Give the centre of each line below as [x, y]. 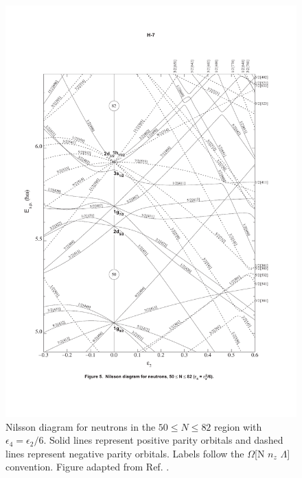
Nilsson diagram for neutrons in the [81, 426]
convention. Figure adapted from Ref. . [88, 467]
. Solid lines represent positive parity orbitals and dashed [163, 440]
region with [238, 426]
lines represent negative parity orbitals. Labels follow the [125, 453]
